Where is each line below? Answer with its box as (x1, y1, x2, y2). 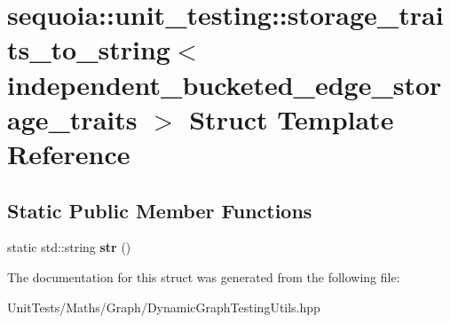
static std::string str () (7, 238, 131, 256)
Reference (7, 135, 130, 171)
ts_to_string (7, 31, 170, 67)
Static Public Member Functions (7, 196, 312, 224)
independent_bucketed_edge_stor (7, 66, 442, 102)
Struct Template (189, 100, 394, 137)
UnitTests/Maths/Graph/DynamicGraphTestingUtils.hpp (7, 297, 320, 316)
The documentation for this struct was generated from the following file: (7, 267, 400, 286)
